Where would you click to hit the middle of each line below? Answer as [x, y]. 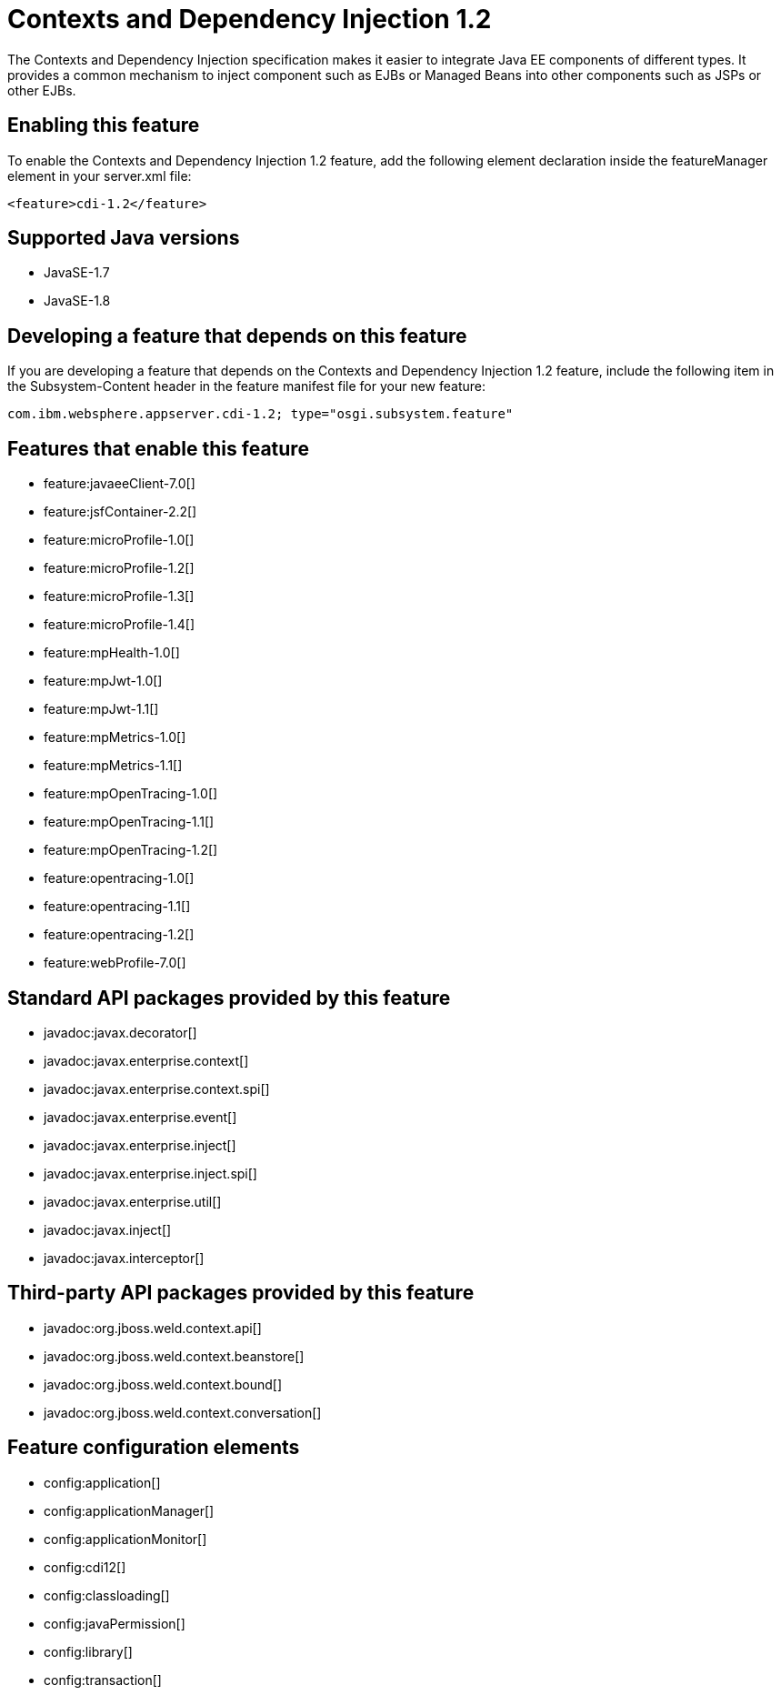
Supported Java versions [124, 238]
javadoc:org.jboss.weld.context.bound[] [163, 1384]
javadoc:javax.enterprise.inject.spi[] [150, 1173]
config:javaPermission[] [115, 1623]
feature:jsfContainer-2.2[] [120, 512]
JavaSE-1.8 [77, 301]
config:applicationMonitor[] [125, 1539]
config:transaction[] [103, 1680]
